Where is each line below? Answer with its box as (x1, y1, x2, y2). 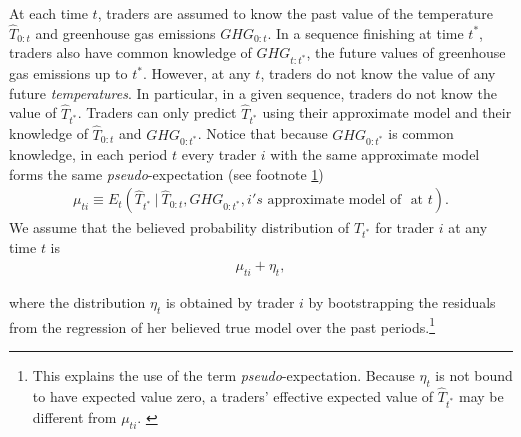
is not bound (435, 364, 513, 385)
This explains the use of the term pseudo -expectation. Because (32, 364, 415, 385)
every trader (181, 144, 257, 165)
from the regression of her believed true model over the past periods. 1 (9, 313, 436, 337)
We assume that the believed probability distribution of (9, 216, 350, 237)
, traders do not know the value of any (260, 63, 496, 84)
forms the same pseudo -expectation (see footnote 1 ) (9, 163, 324, 184)
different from (32, 406, 117, 427)
